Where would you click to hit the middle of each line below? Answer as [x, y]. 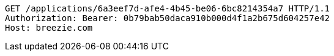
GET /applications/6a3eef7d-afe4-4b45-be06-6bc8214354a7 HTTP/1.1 [168, 8]
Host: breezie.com [49, 28]
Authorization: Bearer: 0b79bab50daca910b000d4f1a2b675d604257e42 [168, 18]
